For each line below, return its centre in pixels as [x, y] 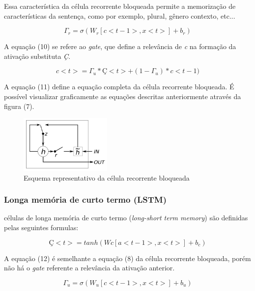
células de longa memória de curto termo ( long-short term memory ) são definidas [126, 218]
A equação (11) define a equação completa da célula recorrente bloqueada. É [119, 87]
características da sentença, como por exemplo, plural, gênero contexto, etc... [120, 15]
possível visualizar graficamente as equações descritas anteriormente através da [123, 96]
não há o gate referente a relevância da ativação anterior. [89, 268]
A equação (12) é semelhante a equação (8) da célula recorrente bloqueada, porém [127, 258]
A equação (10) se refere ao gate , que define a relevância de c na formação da [120, 46]
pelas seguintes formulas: [41, 227]
